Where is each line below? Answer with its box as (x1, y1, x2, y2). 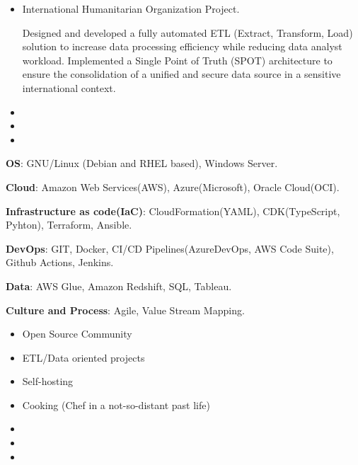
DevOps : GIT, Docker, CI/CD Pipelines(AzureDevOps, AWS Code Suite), (6, 241, 334, 256)
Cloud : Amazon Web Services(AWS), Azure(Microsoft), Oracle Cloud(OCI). (6, 179, 340, 194)
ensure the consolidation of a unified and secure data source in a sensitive (22, 67, 341, 81)
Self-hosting (22, 374, 74, 389)
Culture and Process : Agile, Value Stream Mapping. (6, 302, 245, 317)
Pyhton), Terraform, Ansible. (6, 217, 132, 232)
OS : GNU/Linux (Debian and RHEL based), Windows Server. (6, 156, 278, 171)
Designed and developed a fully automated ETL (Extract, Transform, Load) (22, 25, 353, 40)
